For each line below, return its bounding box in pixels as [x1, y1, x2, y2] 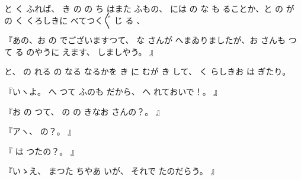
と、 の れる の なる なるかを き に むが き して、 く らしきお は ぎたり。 [4, 65, 291, 78]
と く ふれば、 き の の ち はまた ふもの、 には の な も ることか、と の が [4, 2, 294, 14]
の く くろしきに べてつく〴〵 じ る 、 [4, 14, 145, 26]
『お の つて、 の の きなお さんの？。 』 [4, 105, 164, 117]
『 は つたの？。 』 [4, 144, 79, 157]
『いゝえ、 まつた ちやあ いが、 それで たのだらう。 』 [4, 165, 219, 177]
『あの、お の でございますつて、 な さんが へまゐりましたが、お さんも [4, 34, 286, 46]
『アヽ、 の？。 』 [4, 125, 76, 137]
